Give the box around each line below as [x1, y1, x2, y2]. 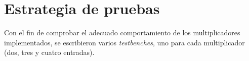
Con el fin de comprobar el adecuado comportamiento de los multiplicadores [4, 27, 240, 38]
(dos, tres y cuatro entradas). [4, 47, 95, 57]
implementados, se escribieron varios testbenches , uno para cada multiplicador [4, 37, 245, 47]
